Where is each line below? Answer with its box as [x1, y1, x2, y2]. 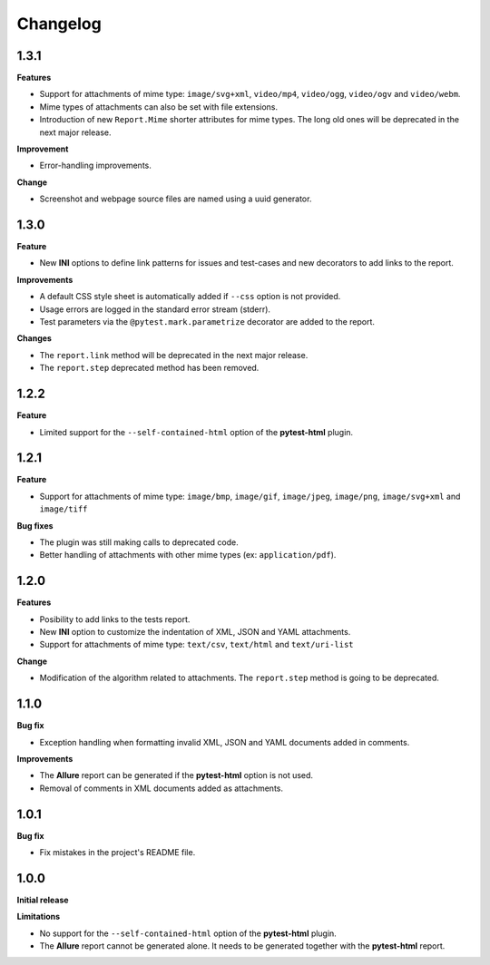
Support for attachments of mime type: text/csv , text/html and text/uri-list [39, 639, 354, 650]
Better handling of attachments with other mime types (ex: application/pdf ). [39, 550, 337, 560]
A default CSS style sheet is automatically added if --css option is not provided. [39, 291, 341, 302]
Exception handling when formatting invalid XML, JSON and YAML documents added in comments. [39, 736, 410, 747]
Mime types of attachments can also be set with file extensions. [39, 101, 279, 112]
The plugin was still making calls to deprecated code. [39, 536, 240, 548]
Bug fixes [16, 520, 54, 531]
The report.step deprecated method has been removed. [39, 363, 260, 374]
